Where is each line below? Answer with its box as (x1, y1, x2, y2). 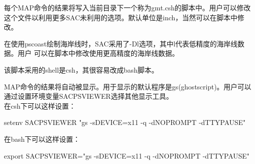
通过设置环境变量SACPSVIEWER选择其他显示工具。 (4, 91, 173, 101)
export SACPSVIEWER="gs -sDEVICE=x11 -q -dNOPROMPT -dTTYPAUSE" (4, 150, 250, 161)
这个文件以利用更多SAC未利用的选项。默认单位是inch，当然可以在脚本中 (4, 12, 238, 22)
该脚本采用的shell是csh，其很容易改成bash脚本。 (4, 64, 158, 75)
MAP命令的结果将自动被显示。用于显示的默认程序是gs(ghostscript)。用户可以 (4, 81, 252, 91)
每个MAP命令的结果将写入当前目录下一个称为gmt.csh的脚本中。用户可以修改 (4, 2, 251, 12)
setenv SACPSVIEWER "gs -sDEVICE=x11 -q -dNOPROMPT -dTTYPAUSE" (4, 117, 246, 127)
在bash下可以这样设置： (4, 133, 80, 144)
